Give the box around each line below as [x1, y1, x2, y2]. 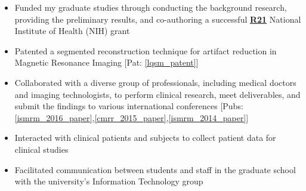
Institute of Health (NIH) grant [14, 24, 130, 37]
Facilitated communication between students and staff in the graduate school [14, 163, 296, 175]
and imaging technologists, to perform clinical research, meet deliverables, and [14, 88, 301, 100]
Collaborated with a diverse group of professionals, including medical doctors [14, 76, 296, 88]
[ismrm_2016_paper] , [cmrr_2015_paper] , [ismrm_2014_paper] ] [14, 111, 249, 124]
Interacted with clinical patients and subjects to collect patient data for [14, 131, 276, 144]
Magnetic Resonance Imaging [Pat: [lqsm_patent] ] [14, 56, 199, 69]
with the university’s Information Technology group [14, 175, 203, 187]
